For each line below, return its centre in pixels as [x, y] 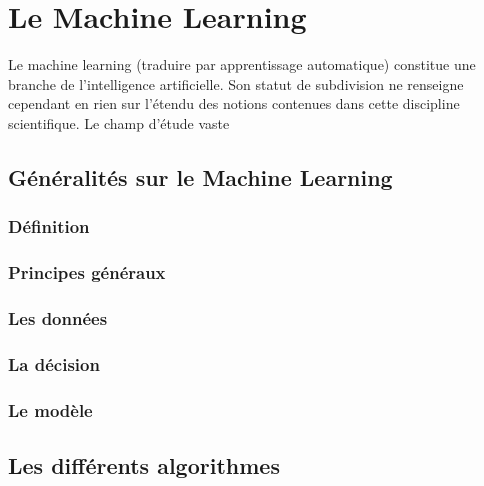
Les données [58, 317]
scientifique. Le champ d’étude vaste [119, 122]
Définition [49, 226]
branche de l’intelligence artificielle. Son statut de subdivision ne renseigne [236, 83]
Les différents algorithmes [144, 464]
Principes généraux [87, 272]
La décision [54, 363]
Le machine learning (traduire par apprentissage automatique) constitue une [242, 64]
